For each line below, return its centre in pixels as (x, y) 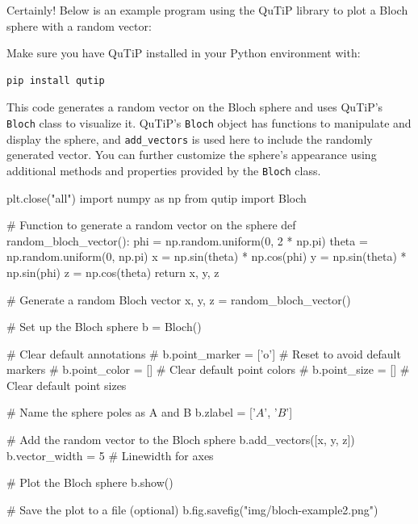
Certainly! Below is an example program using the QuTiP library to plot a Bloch (207, 10)
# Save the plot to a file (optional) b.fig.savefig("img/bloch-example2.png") (192, 509)
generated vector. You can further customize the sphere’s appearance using (192, 155)
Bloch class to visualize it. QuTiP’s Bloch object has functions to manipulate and (209, 122)
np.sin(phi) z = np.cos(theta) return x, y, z (113, 272)
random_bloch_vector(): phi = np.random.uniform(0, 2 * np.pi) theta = (187, 240)
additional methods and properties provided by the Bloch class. (164, 170)
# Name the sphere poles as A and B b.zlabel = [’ (131, 412)
